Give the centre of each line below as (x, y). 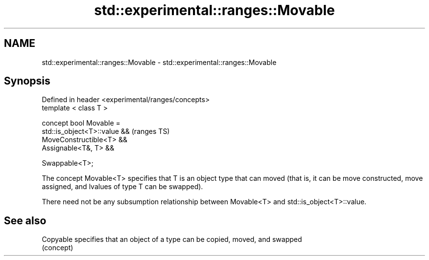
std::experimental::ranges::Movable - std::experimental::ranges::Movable (159, 62)
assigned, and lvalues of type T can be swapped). (122, 187)
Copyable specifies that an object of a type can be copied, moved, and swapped (172, 239)
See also (25, 220)
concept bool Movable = (81, 123)
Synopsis (27, 81)
